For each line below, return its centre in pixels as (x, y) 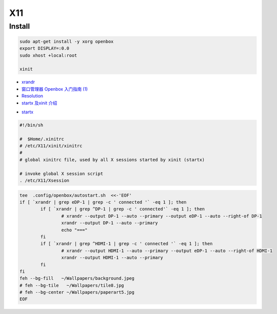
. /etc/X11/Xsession (44, 181)
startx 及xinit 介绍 (39, 103)
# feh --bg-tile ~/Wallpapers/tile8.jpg (72, 285)
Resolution (32, 96)
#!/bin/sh (31, 125)
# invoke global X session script (61, 174)
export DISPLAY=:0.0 (44, 49)
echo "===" (74, 230)
